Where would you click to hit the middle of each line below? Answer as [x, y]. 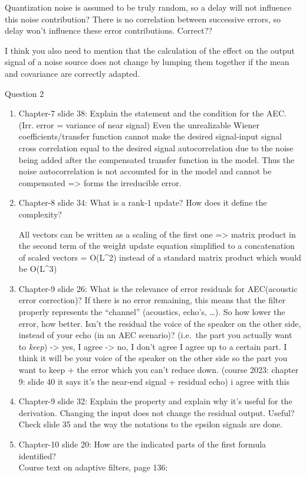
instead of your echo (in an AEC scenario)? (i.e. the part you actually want [155, 335]
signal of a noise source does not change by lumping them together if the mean [147, 62]
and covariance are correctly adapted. [73, 73]
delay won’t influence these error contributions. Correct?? [108, 30]
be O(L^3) [38, 269]
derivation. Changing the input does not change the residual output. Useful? [157, 412]
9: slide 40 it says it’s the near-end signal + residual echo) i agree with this [154, 381]
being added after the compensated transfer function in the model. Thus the [157, 159]
